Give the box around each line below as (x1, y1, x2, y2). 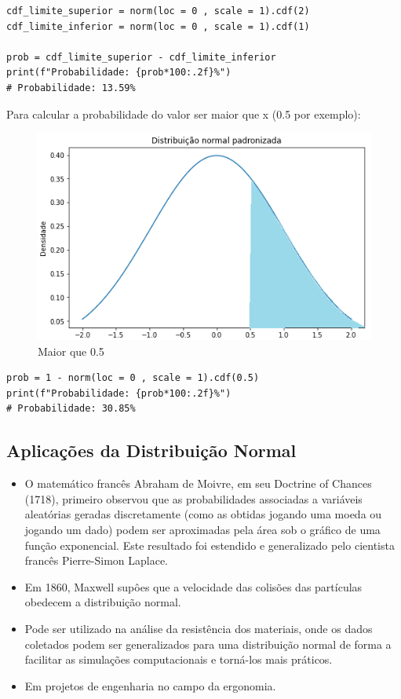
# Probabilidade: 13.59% (6, 82, 136, 93)
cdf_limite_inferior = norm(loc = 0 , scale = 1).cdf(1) (6, 20, 310, 32)
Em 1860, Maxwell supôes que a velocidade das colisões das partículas (24, 578, 363, 595)
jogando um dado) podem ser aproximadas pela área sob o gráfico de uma (24, 521, 381, 537)
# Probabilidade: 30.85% (6, 403, 136, 415)
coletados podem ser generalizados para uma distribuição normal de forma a (24, 635, 392, 652)
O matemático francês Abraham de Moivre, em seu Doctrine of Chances (24, 475, 372, 492)
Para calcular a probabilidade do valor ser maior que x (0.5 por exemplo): (6, 105, 361, 122)
